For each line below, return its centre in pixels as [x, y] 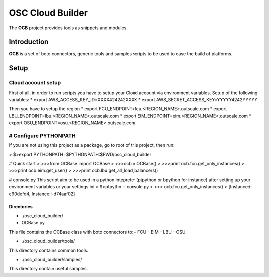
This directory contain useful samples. [49, 269]
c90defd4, [20, 194]
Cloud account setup [35, 83]
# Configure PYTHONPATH [42, 136]
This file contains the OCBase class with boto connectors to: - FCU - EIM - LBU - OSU [98, 232]
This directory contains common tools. [49, 250]
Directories [21, 206]
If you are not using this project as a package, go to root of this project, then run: [92, 145]
